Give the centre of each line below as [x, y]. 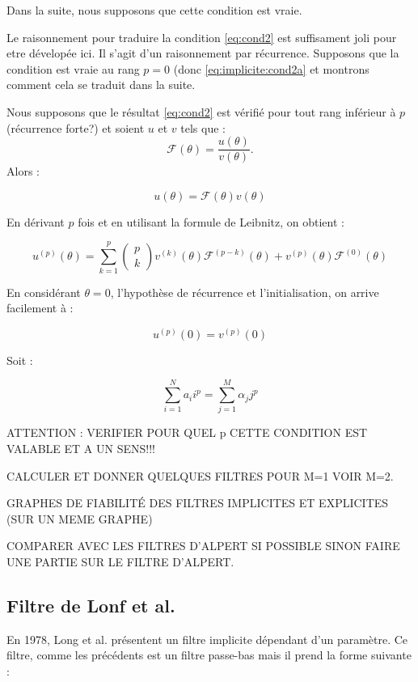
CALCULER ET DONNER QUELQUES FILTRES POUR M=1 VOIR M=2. [200, 475]
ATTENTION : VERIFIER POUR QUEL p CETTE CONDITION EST [187, 432]
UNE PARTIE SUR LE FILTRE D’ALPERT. [120, 562]
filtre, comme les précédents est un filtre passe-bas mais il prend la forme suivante [209, 655]
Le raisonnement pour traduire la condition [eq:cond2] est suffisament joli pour [202, 37]
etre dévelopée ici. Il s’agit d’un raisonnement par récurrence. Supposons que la [203, 53]
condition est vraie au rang [73, 68]
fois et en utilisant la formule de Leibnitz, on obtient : [211, 221]
